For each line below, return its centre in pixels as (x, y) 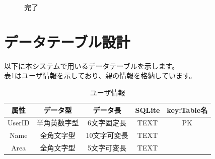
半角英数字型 (58, 123)
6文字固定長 (107, 123)
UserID (19, 123)
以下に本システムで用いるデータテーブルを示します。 (92, 65)
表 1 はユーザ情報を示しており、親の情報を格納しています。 (100, 75)
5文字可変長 (107, 148)
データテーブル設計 (67, 41)
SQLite (148, 110)
